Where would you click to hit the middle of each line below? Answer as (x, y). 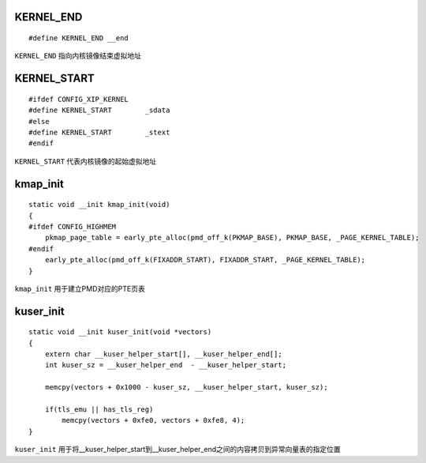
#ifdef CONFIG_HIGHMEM (73, 226)
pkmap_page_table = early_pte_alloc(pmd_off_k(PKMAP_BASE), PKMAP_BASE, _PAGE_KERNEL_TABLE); (232, 238)
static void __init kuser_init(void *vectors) (120, 332)
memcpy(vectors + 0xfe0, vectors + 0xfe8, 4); (153, 420)
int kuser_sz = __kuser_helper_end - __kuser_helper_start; (166, 365)
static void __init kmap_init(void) (99, 205)
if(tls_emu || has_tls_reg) (99, 410)
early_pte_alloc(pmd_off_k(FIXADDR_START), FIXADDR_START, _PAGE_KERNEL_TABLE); (205, 260)
